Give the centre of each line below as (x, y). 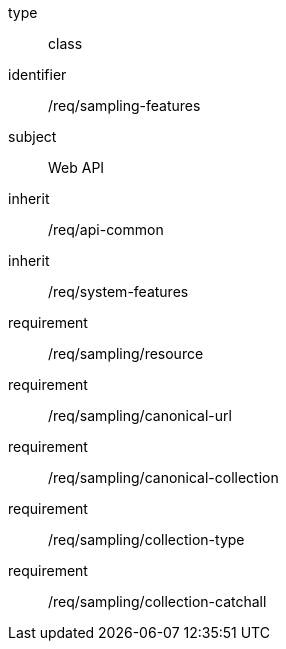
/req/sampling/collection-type (146, 539)
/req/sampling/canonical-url (140, 415)
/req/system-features (118, 291)
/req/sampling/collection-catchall (157, 601)
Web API (76, 167)
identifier (37, 74)
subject (32, 136)
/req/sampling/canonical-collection (163, 477)
